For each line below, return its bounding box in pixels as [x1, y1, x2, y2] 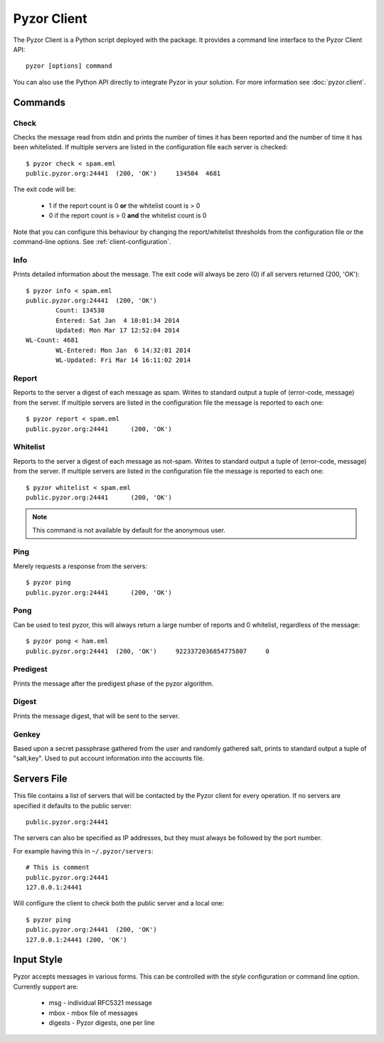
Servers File [13, 772, 68, 785]
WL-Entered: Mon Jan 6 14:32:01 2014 [55, 346, 191, 354]
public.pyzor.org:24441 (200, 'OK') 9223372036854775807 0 [26, 647, 270, 655]
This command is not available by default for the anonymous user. [32, 526, 225, 534]
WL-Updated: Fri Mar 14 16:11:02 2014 [55, 356, 191, 364]
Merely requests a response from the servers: [13, 562, 148, 570]
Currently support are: [13, 982, 78, 991]
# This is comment [26, 863, 90, 871]
